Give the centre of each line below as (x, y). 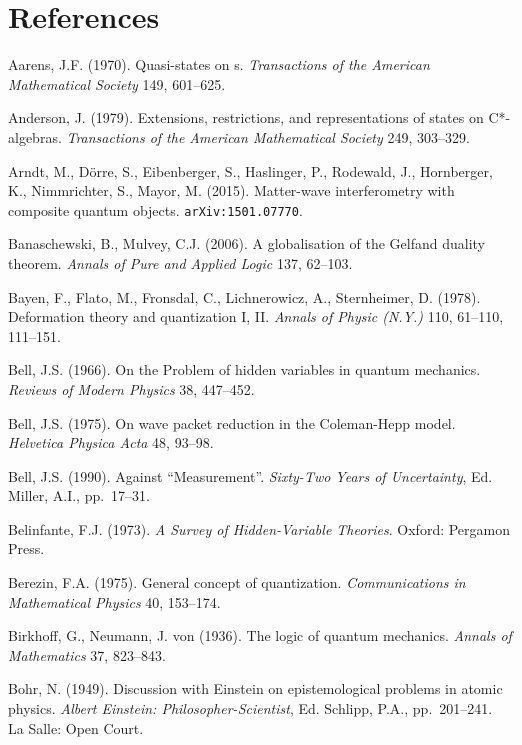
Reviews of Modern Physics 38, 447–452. (131, 388)
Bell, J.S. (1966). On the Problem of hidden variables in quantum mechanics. (244, 369)
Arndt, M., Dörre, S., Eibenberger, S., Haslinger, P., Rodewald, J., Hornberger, (250, 170)
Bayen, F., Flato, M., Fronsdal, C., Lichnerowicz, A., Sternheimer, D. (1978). (244, 296)
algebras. (35, 136)
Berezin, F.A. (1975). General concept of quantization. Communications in (237, 582)
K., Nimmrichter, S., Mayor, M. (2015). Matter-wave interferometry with (231, 190)
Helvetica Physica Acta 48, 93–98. (111, 442)
